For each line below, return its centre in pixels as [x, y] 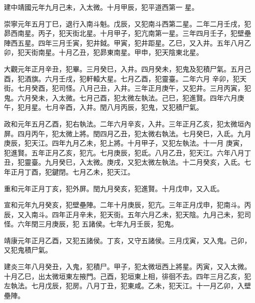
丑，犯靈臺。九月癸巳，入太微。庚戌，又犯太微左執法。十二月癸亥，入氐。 [124, 162]
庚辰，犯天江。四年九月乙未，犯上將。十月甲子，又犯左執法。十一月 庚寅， [125, 143]
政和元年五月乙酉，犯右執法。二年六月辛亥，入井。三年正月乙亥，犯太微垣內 [127, 123]
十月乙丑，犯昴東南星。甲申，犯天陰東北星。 [131, 52]
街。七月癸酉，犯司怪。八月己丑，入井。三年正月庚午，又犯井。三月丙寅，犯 [127, 88]
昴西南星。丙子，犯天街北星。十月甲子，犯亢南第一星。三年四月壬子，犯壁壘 [127, 33]
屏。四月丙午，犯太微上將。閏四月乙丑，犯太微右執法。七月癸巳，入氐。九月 [127, 133]
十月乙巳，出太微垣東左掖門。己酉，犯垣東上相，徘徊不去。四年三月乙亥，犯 [127, 276]
